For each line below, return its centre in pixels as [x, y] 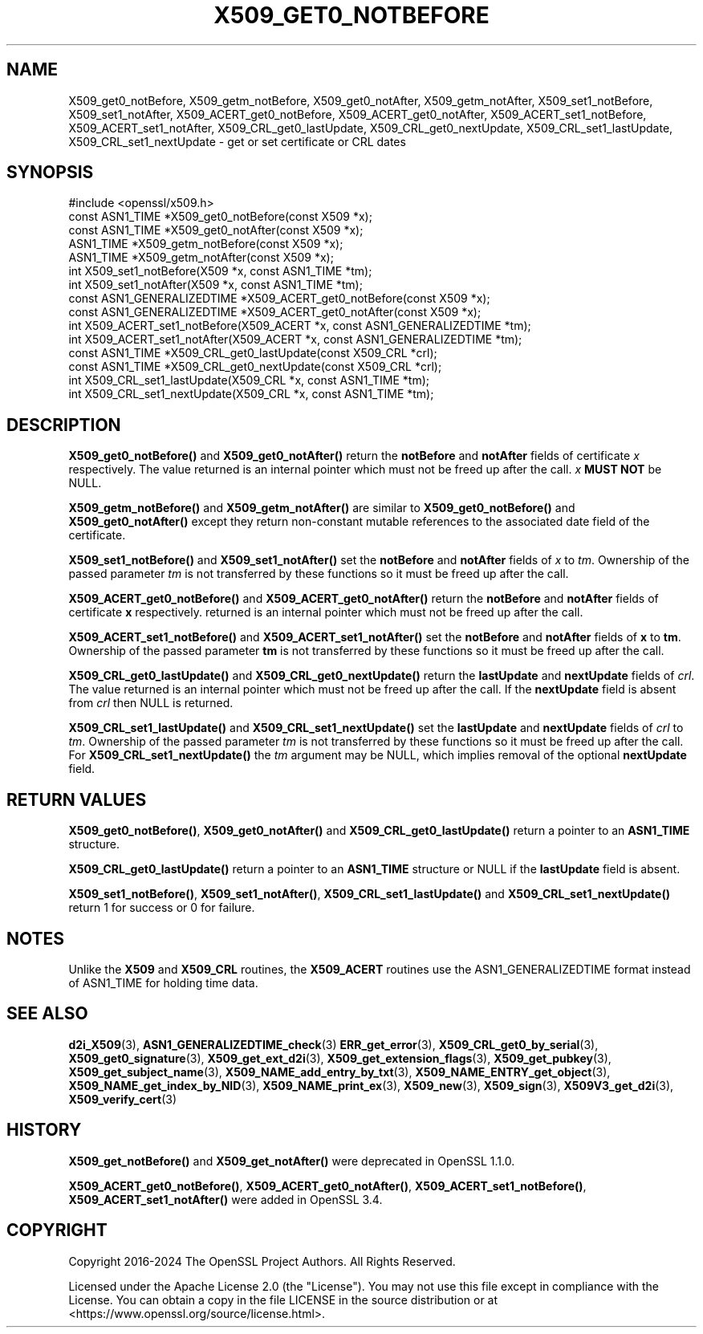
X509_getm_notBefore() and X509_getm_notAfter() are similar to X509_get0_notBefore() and [322, 508]
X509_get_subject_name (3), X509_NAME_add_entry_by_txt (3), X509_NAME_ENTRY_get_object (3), [339, 1072]
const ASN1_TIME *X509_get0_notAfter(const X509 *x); [216, 230]
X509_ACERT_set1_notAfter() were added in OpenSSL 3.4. [226, 1199]
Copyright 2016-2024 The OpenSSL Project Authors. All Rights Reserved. [262, 1261]
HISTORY [44, 1130]
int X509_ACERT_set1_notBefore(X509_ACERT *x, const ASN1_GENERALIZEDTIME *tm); [300, 326]
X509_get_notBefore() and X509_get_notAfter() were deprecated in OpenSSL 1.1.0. [292, 1161]
